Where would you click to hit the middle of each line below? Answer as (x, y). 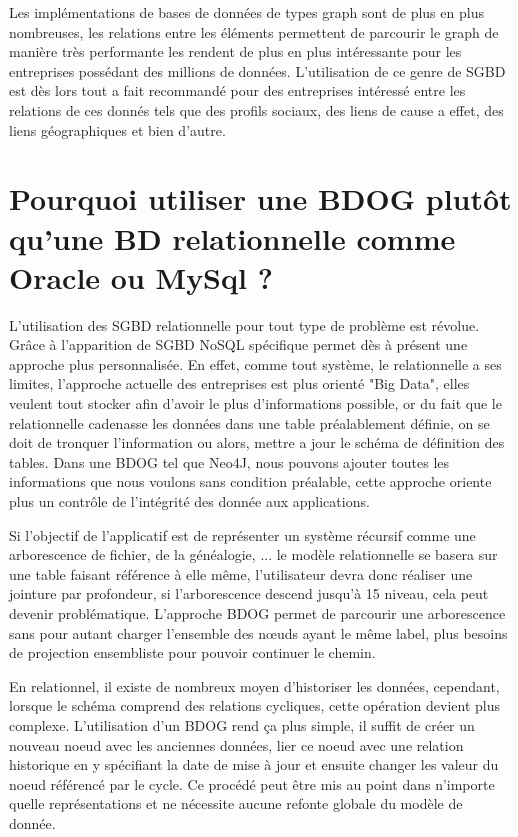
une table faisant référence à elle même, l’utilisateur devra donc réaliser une (241, 573)
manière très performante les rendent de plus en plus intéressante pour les (235, 51)
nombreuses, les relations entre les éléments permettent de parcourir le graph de (254, 31)
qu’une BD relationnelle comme (232, 237)
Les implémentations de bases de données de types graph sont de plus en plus (246, 12)
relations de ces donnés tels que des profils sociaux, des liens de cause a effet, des (256, 109)
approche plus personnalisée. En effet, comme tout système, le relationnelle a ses (255, 363)
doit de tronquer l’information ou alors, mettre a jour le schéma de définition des (257, 442)
